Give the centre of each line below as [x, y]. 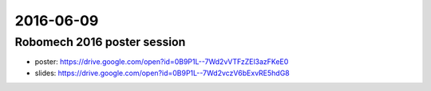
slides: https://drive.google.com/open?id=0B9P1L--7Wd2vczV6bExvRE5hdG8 [162, 73]
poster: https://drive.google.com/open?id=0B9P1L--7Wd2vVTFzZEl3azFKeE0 [162, 62]
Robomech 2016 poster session [100, 42]
